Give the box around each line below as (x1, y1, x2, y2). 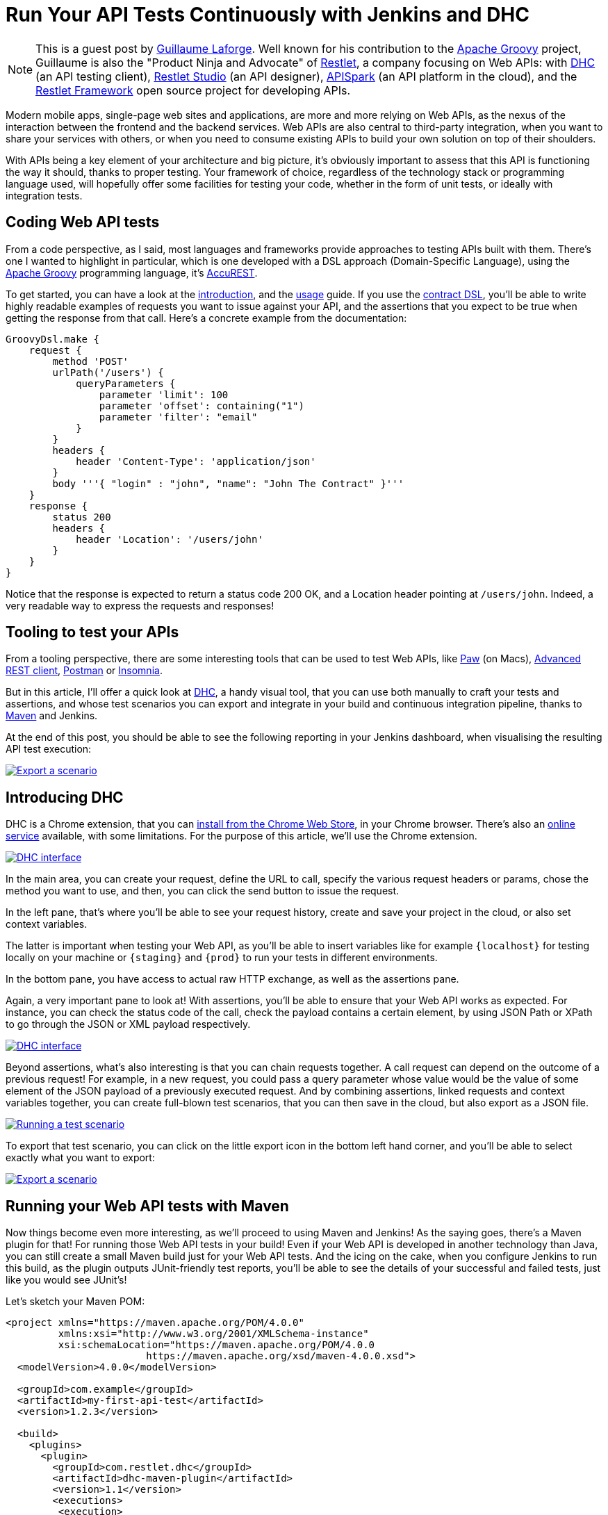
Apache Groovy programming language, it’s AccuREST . (6, 266, 258, 279)
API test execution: (6, 743, 92, 755)
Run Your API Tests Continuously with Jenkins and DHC (6, 3, 530, 26)
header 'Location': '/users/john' (76, 533, 263, 545)
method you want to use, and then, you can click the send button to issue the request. (6, 885, 400, 897)
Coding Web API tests (6, 213, 160, 231)
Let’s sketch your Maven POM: (6, 1295, 145, 1308)
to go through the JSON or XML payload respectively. (6, 1018, 251, 1031)
